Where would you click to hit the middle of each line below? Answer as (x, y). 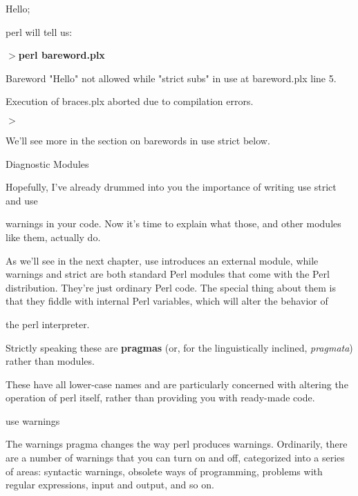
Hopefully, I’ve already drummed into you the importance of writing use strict (171, 187)
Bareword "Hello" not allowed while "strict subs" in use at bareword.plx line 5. (171, 78)
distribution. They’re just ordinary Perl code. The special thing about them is (171, 287)
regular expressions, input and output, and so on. (110, 485)
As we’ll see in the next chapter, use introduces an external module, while (162, 260)
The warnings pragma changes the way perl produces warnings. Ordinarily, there (177, 444)
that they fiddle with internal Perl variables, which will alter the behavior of (167, 301)
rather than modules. (50, 361)
